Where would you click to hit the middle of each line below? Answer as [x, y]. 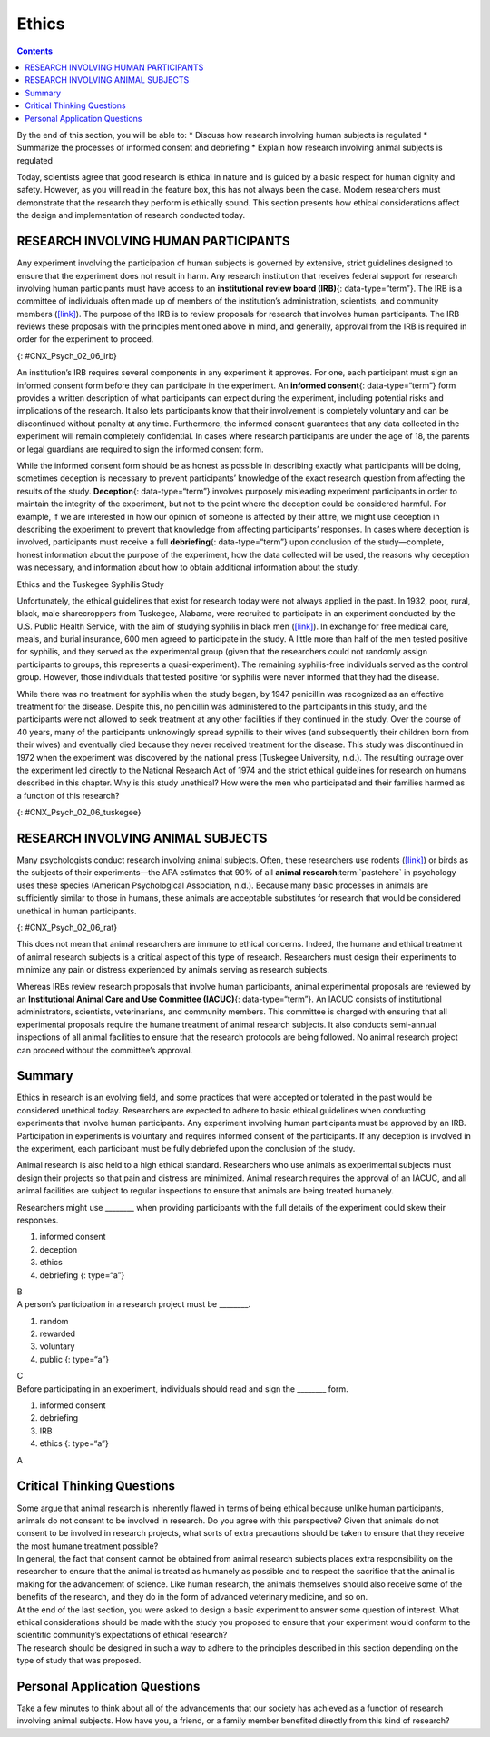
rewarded [58, 1334]
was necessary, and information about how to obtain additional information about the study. [188, 567]
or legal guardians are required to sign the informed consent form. [140, 449]
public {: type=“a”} [74, 1359]
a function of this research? [68, 795]
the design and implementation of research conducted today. [131, 215]
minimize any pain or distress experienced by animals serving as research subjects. [173, 970]
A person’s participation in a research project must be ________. [134, 1304]
